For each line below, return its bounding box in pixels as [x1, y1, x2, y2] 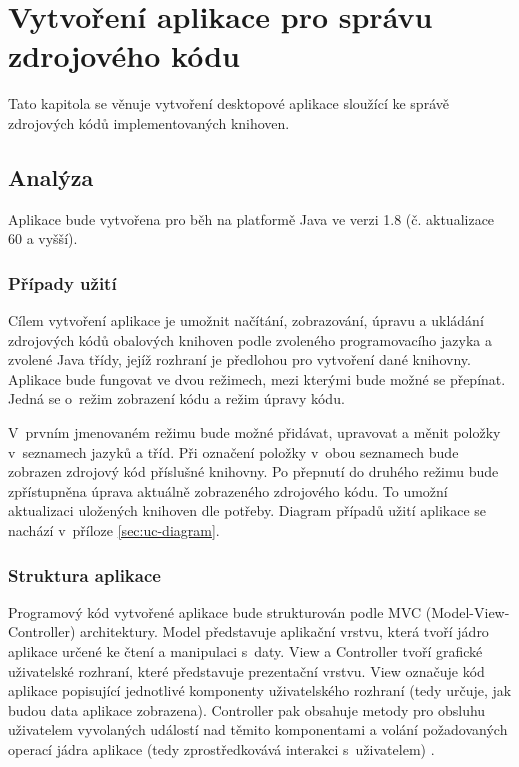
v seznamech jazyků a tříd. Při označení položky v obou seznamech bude [8, 441, 459, 462]
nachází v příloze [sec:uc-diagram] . [8, 520, 220, 541]
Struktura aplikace [8, 562, 161, 587]
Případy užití [8, 270, 117, 295]
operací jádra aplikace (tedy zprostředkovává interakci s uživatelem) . [8, 739, 435, 760]
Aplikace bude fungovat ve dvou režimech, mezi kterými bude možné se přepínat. [8, 368, 506, 389]
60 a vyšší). [8, 228, 78, 249]
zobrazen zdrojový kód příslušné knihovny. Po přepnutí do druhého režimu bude [8, 461, 499, 482]
